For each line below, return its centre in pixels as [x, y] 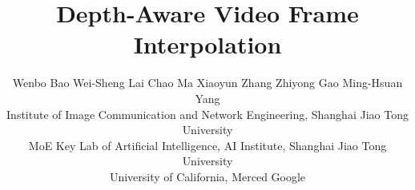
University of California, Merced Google [207, 176]
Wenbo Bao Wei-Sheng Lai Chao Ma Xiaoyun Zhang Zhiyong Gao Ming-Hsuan [207, 83]
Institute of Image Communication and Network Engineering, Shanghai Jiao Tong [207, 114]
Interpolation [207, 44]
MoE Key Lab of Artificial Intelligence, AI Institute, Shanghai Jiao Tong [207, 145]
